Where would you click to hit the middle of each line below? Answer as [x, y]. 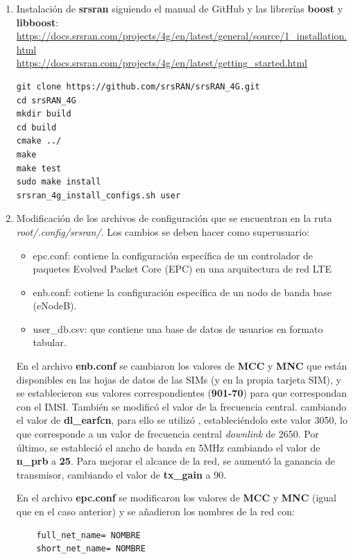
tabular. [50, 342]
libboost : [37, 22]
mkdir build [44, 114]
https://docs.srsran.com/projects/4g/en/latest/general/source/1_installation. [182, 36]
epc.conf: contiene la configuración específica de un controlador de [173, 255]
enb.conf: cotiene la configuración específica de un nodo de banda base [182, 292]
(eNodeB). [55, 306]
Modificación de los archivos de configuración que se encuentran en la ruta [174, 218]
